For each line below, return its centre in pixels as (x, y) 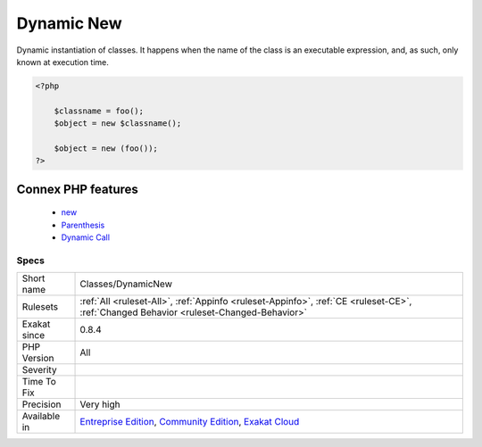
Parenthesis (83, 225)
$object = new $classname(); (118, 124)
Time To (39, 382)
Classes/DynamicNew (126, 284)
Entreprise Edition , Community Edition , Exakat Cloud (190, 422)
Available (41, 417)
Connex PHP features (77, 189)
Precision (42, 404)
